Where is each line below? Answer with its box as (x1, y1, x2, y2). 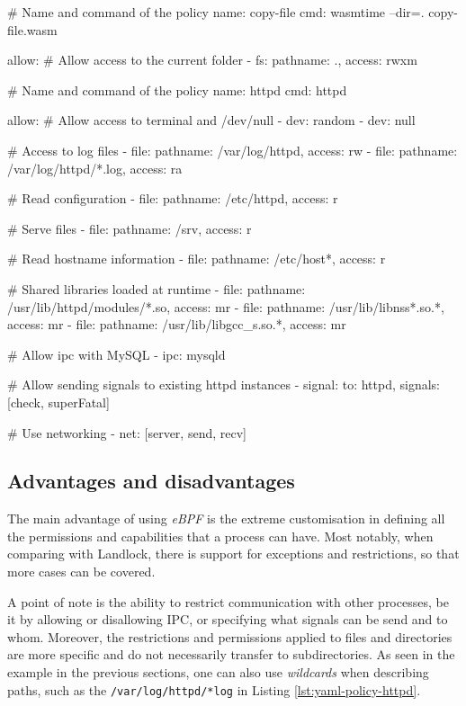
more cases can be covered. (7, 562, 156, 581)
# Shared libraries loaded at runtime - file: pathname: (7, 279, 306, 298)
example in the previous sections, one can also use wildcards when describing (7, 663, 429, 682)
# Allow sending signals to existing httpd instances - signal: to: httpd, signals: (7, 375, 440, 394)
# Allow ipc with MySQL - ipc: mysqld (7, 344, 226, 363)
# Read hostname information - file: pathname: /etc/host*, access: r (7, 249, 386, 268)
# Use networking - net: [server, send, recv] (7, 423, 246, 442)
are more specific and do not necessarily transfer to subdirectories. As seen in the (7, 645, 455, 664)
